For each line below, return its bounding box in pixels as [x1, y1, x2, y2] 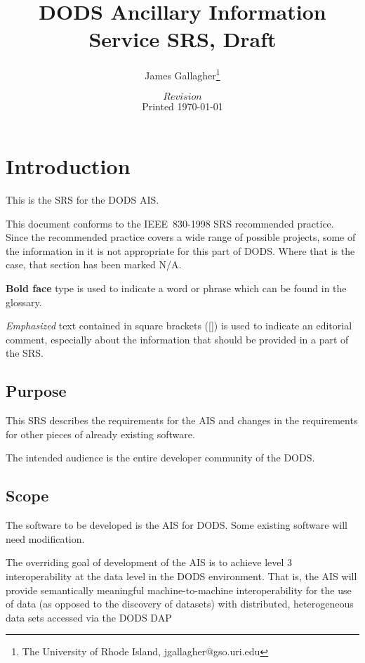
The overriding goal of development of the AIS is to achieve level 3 [6, 555, 293, 570]
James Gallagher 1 [145, 66, 220, 82]
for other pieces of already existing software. [6, 426, 195, 441]
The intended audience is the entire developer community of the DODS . [6, 450, 315, 465]
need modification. [6, 531, 85, 546]
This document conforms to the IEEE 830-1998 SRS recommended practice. [6, 216, 334, 230]
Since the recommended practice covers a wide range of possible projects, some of [6, 230, 356, 244]
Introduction [6, 152, 131, 180]
